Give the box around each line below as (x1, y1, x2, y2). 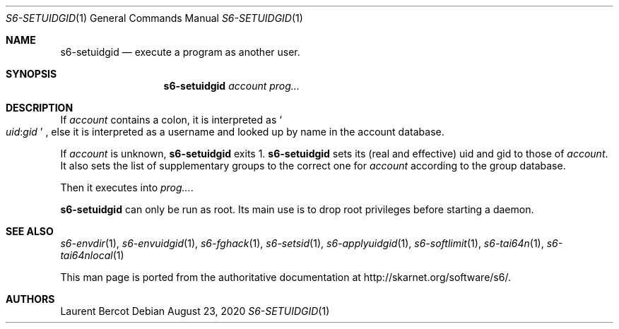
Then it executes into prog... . (60, 181, 194, 193)
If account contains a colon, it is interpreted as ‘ (60, 114, 282, 126)
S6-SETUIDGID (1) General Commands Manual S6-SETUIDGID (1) (6, 12, 303, 24)
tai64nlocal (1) (60, 249, 124, 261)
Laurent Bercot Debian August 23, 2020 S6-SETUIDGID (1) (60, 305, 330, 317)
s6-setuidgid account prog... (163, 80, 300, 92)
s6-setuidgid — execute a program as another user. (60, 46, 300, 58)
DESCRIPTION (6, 102, 73, 114)
